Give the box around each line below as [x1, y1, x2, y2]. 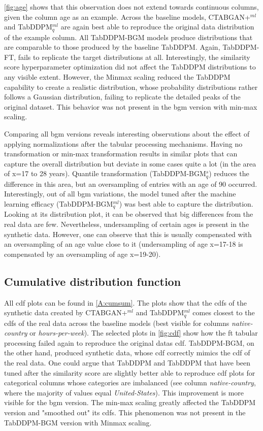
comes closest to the [192, 307, 255, 318]
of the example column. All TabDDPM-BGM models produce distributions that [4, 31, 253, 42]
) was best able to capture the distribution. [119, 198, 253, 209]
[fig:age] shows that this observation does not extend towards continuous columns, [4, 2, 259, 12]
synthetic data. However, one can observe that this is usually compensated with [4, 228, 252, 239]
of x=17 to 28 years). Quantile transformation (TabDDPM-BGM [4, 168, 206, 179]
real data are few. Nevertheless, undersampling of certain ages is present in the [4, 219, 249, 229]
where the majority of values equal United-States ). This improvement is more [4, 387, 244, 397]
